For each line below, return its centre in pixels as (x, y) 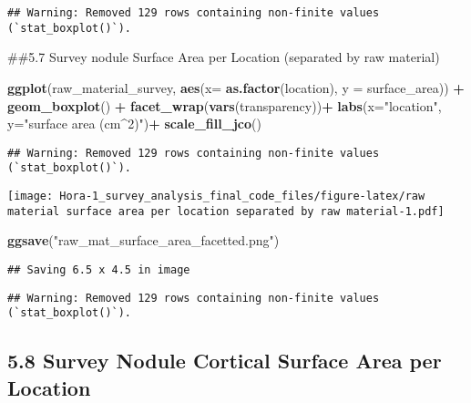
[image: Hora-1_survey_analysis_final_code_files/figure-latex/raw (216, 196)
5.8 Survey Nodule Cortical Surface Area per (225, 361)
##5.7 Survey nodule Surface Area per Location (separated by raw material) (224, 57)
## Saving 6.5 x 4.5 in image (99, 269)
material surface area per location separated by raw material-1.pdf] (226, 211)
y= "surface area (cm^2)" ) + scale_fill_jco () (134, 124)
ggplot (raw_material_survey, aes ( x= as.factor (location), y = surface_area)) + (236, 87)
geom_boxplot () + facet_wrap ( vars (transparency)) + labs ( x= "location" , (225, 105)
